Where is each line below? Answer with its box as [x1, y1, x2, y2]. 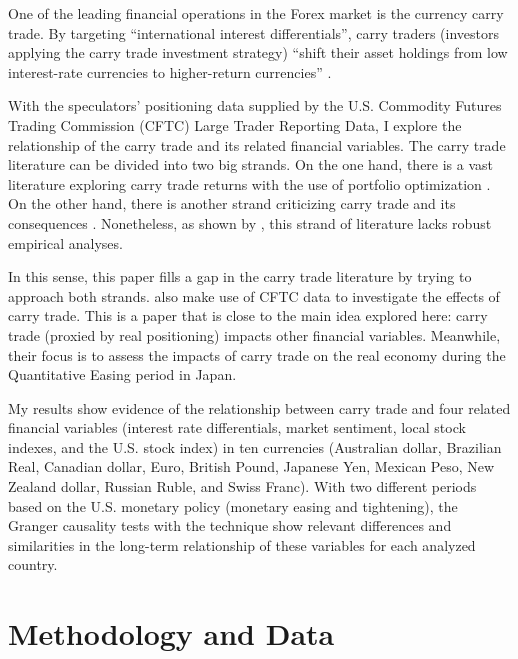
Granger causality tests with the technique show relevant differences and [8, 515, 452, 536]
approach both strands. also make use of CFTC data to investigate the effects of [8, 285, 500, 306]
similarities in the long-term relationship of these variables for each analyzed [8, 534, 476, 555]
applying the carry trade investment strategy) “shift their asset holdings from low [8, 42, 508, 63]
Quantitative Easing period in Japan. [8, 364, 237, 385]
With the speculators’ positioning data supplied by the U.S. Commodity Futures [8, 95, 502, 116]
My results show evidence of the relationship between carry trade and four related [8, 397, 511, 418]
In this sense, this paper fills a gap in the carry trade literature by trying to [8, 266, 472, 287]
